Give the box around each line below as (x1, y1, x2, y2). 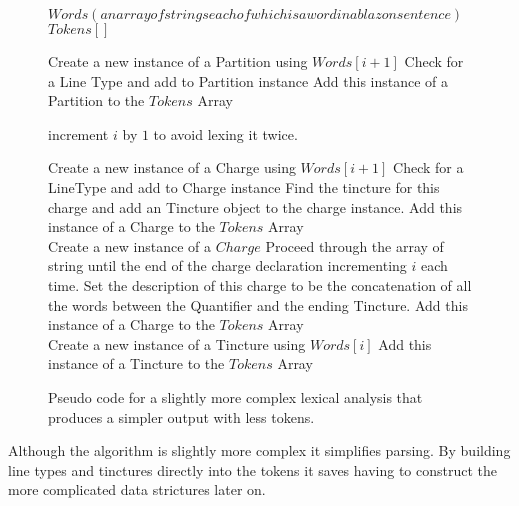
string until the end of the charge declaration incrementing (48, 255, 407, 276)
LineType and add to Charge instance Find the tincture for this (48, 176, 440, 197)
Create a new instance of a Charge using (48, 157, 296, 178)
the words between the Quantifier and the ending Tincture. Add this (48, 294, 468, 315)
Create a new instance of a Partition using (48, 51, 308, 71)
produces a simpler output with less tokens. (48, 406, 315, 427)
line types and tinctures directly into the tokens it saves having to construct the (8, 459, 498, 480)
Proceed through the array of (265, 235, 444, 256)
